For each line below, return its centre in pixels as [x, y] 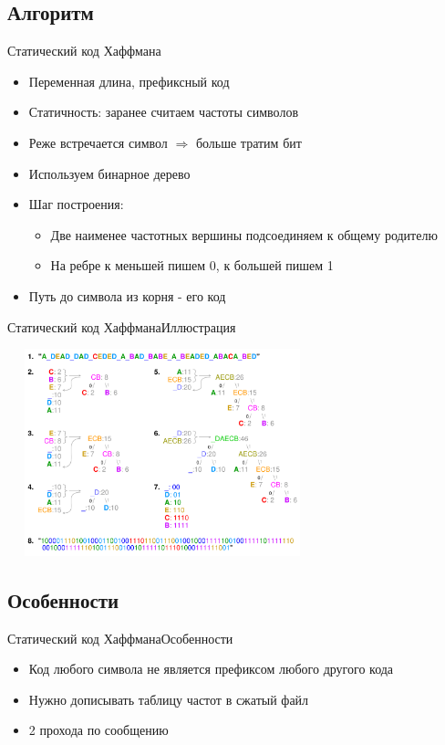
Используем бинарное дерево [109, 173]
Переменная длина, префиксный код [129, 81]
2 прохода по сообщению [98, 730]
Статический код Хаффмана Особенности [120, 638]
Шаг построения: [76, 204]
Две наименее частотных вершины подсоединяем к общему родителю [244, 234]
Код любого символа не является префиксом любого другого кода [211, 669]
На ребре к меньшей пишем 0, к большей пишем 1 [192, 265]
